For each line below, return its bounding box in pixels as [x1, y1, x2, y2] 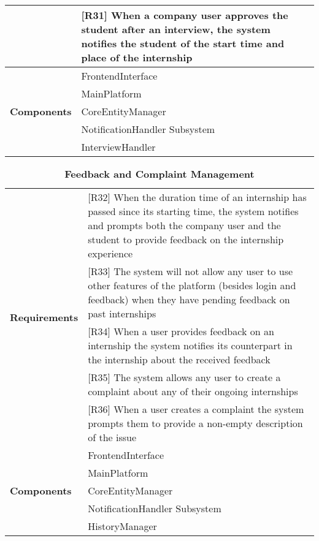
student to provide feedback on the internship [88, 232, 284, 246]
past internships [88, 306, 156, 320]
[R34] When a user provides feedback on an [88, 324, 274, 338]
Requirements [10, 310, 79, 324]
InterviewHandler [81, 140, 156, 154]
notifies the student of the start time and [81, 36, 285, 50]
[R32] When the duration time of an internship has [88, 190, 307, 204]
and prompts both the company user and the [88, 218, 281, 232]
